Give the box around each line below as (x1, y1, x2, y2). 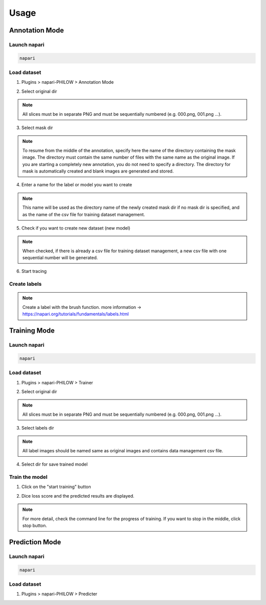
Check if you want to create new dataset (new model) (21, 225, 131, 231)
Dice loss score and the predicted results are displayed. (21, 493, 135, 499)
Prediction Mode (9, 538, 61, 546)
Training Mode (9, 327, 55, 335)
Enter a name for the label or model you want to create (21, 182, 133, 188)
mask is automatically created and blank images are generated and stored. (22, 168, 174, 174)
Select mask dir (21, 125, 53, 131)
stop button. (22, 522, 47, 528)
